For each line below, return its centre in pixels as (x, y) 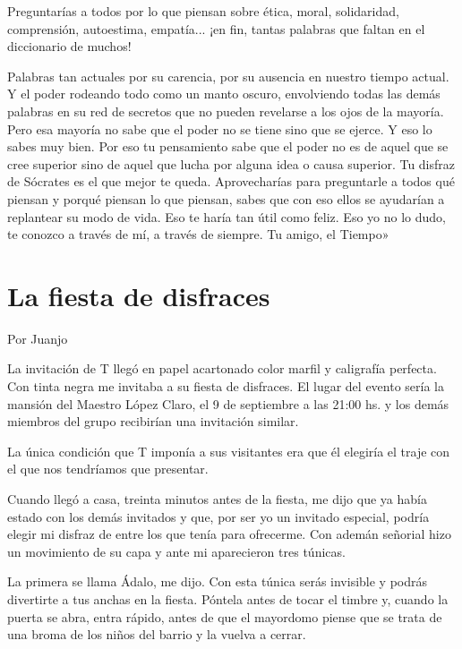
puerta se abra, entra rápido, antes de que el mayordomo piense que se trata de (225, 616)
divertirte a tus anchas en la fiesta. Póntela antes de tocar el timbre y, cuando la (228, 598)
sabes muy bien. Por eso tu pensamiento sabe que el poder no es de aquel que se (228, 146)
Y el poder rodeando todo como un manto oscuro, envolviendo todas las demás (224, 94)
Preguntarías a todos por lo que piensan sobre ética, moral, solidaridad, (203, 11)
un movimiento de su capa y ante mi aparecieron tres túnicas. (176, 551)
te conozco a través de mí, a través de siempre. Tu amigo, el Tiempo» (198, 234)
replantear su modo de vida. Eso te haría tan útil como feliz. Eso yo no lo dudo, (227, 216)
